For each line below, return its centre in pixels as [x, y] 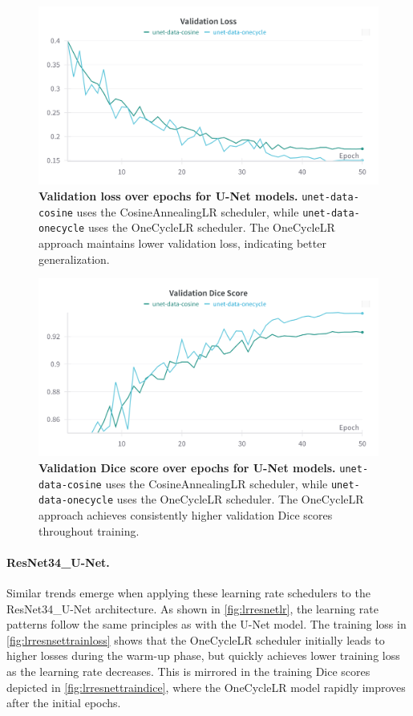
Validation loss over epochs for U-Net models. [168, 195]
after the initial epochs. [64, 703]
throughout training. [89, 530]
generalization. [74, 259]
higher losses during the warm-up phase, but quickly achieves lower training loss [203, 655]
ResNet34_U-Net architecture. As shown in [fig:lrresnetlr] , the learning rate [192, 608]
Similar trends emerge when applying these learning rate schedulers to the [188, 592]
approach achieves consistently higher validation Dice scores [186, 515]
